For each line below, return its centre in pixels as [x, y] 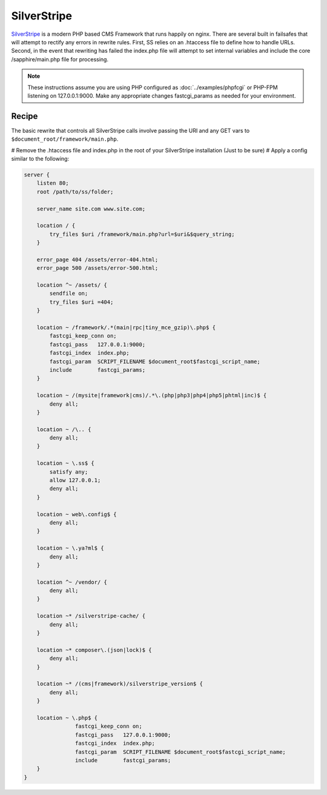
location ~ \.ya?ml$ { [70, 548]
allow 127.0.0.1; [75, 480]
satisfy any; [69, 472]
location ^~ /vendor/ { [72, 582]
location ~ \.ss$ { [66, 463]
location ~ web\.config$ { [77, 514]
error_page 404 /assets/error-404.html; [97, 260]
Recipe [25, 116]
